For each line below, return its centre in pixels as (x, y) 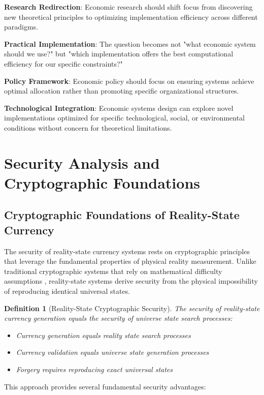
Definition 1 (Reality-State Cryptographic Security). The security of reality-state (132, 308)
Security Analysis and (82, 162)
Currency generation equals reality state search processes (103, 335)
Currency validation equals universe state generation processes (112, 352)
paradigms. (21, 27)
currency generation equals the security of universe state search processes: (118, 318)
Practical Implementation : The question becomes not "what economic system (130, 43)
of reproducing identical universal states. (67, 291)
